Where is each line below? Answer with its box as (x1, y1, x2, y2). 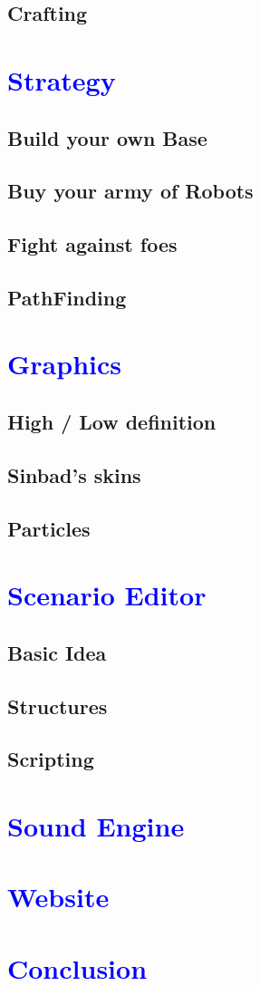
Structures (7, 691, 108, 720)
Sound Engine (7, 807, 185, 844)
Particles (7, 514, 91, 542)
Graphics (7, 345, 121, 382)
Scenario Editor (7, 576, 207, 614)
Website (7, 878, 110, 915)
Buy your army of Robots (7, 177, 254, 205)
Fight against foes (7, 230, 178, 258)
